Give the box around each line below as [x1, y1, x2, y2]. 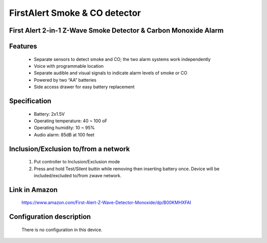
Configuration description [9, 213, 91, 221]
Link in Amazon [9, 186, 58, 194]
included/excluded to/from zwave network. [34, 172, 122, 178]
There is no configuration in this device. [21, 227, 102, 233]
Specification [9, 97, 51, 105]
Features [9, 42, 37, 50]
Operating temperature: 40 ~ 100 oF [34, 118, 108, 124]
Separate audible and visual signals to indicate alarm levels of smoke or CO [34, 70, 187, 76]
